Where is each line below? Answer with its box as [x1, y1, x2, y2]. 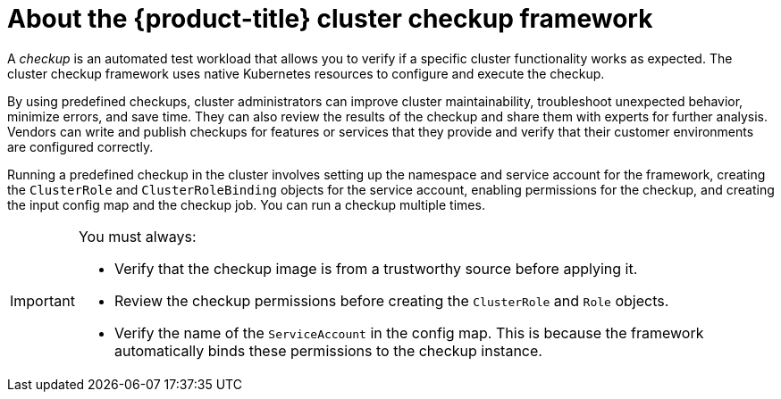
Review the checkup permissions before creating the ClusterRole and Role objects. [113, 291, 669, 310]
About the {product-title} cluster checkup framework [7, 4, 653, 34]
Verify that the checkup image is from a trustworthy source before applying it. [113, 259, 638, 278]
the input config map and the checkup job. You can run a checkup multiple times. [7, 196, 485, 212]
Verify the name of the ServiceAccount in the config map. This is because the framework [113, 323, 704, 342]
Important [10, 291, 75, 310]
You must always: [78, 227, 197, 245]
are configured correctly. [7, 138, 154, 154]
